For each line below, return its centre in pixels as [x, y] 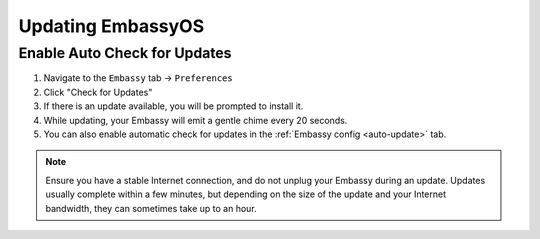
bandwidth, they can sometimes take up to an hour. [151, 208]
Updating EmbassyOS [111, 26]
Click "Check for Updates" [98, 92]
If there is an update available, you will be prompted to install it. [173, 106]
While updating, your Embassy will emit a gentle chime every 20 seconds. [195, 120]
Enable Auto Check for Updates [125, 53]
